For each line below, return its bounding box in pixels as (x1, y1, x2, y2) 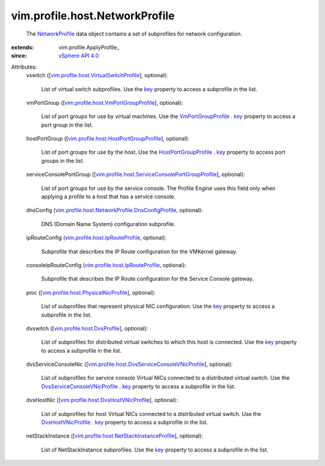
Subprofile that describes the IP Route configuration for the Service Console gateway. (41, 275, 254, 283)
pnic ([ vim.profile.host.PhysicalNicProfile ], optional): (26, 289, 156, 296)
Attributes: (11, 63, 37, 71)
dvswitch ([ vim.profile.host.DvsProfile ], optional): (26, 324, 148, 332)
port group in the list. (41, 121, 93, 128)
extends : (11, 43, 34, 51)
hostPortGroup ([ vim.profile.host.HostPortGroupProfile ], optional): (26, 135, 190, 142)
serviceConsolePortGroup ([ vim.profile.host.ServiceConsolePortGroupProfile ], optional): (26, 171, 246, 178)
